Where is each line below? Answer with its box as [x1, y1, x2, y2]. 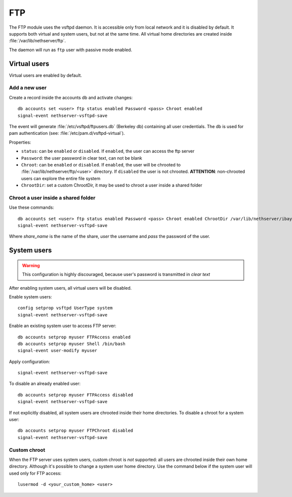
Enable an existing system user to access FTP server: [9, 323, 117, 329]
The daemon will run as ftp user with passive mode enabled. [9, 47, 132, 53]
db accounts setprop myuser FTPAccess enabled [18, 334, 131, 340]
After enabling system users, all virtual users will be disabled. [9, 285, 132, 291]
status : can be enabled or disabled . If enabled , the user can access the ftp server [21, 148, 195, 154]
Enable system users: [9, 294, 52, 299]
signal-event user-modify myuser [18, 348, 97, 353]
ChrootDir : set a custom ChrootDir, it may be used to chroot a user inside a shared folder [21, 183, 202, 188]
